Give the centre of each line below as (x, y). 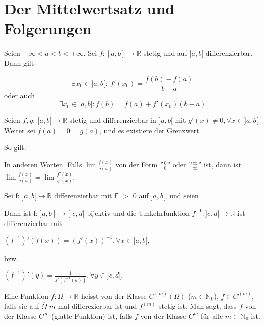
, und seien (182, 196)
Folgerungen (48, 28)
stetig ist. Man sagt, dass (198, 306)
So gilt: (15, 147)
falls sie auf (22, 306)
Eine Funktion (27, 296)
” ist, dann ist (220, 165)
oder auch (19, 95)
